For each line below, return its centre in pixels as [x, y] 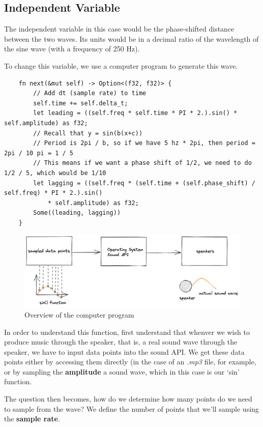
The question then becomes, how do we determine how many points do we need [128, 399]
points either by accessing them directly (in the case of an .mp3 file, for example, [130, 362]
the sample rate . [32, 419]
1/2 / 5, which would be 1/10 [55, 173]
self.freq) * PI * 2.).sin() [53, 193]
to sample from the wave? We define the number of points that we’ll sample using [131, 408]
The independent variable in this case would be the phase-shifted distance [119, 29]
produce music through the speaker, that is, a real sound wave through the [121, 342]
